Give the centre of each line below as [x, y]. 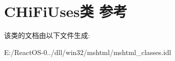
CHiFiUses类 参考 [66, 11]
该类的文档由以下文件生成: [47, 35]
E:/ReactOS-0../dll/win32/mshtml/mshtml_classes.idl [88, 52]
